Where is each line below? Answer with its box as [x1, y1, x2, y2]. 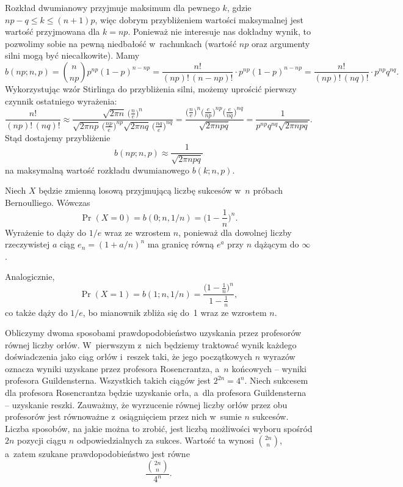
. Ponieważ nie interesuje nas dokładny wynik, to [128, 25, 311, 38]
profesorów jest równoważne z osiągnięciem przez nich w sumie [5, 410, 242, 423]
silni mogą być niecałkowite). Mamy [5, 49, 140, 62]
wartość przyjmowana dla [5, 25, 100, 38]
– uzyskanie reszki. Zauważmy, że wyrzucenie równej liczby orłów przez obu [5, 398, 288, 411]
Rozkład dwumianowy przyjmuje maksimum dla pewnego [5, 1, 220, 13]
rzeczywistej [5, 238, 50, 251]
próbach [253, 184, 283, 197]
